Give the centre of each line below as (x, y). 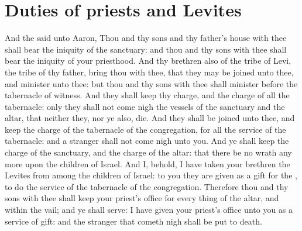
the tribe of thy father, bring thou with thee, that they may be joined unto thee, (149, 72)
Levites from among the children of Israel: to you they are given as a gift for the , (151, 175)
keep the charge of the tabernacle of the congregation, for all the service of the (145, 129)
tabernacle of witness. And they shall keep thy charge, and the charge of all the (147, 95)
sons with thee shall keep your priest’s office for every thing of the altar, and (142, 198)
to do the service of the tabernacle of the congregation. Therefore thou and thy (147, 186)
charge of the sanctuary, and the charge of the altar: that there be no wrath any (148, 152)
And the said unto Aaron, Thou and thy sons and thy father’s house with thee (146, 38)
